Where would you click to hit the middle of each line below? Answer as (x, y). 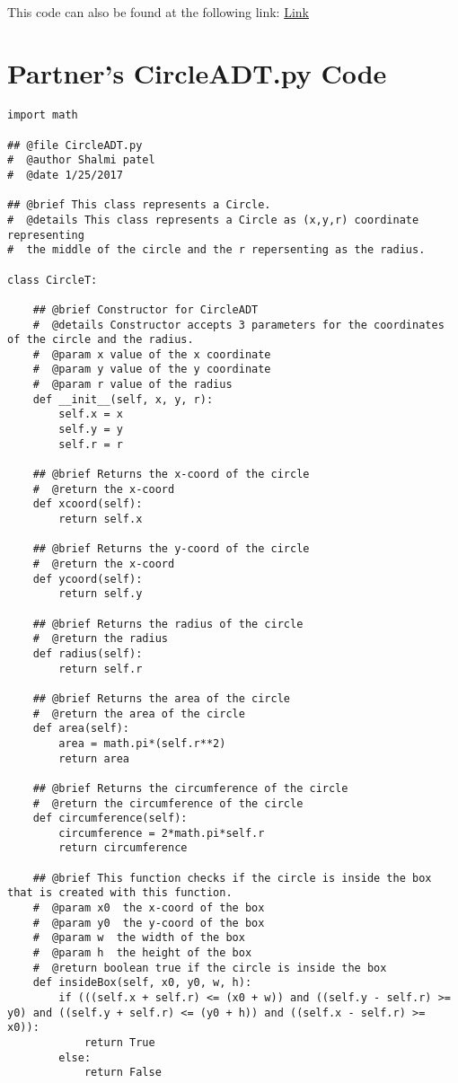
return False (123, 1073)
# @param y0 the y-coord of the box (149, 923)
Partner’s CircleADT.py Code (197, 73)
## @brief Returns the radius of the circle (168, 624)
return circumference (123, 848)
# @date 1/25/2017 (65, 175)
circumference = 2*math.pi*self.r (162, 833)
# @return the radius (100, 639)
